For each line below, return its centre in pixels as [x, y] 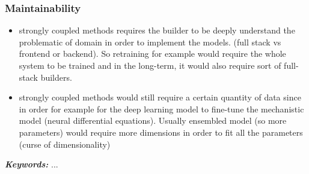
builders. [56, 77]
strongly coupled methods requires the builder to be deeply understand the [157, 30]
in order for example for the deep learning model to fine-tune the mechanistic [161, 109]
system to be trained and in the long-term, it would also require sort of [150, 65]
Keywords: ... [32, 164]
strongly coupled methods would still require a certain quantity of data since [160, 97]
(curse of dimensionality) [65, 144]
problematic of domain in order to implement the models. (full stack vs [150, 42]
